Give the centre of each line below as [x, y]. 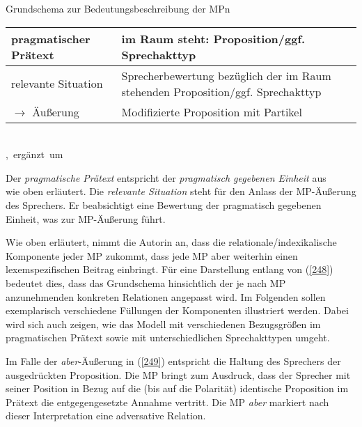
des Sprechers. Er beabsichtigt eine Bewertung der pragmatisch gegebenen [164, 204]
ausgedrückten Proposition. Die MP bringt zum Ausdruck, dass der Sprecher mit [178, 374]
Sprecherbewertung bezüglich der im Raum [226, 75]
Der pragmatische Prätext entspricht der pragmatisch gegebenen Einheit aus [166, 177]
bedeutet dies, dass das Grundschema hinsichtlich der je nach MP [146, 282]
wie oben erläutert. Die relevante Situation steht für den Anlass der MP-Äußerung [181, 191]
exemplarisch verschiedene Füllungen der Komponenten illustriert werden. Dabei [177, 310]
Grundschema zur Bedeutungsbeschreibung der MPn [118, 8]
